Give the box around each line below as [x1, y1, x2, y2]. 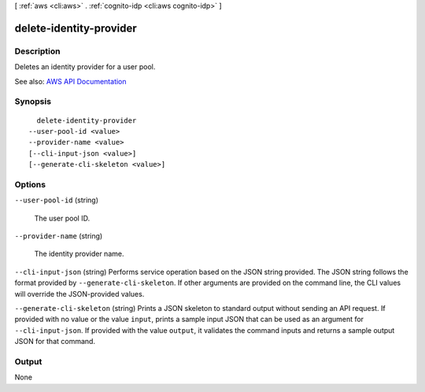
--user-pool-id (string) [14, 195, 98, 205]
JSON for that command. [14, 337, 96, 346]
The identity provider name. [34, 249, 124, 259]
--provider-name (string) [14, 231, 103, 240]
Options [14, 179, 46, 190]
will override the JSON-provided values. [14, 289, 145, 298]
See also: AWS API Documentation [14, 76, 127, 86]
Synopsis [14, 96, 51, 107]
